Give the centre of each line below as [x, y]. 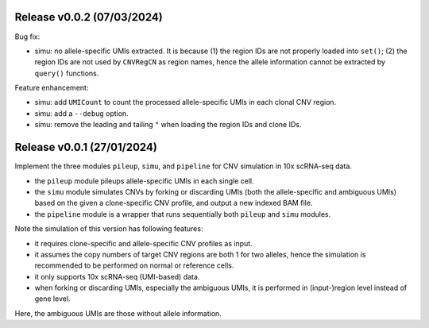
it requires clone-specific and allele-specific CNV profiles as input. [144, 243]
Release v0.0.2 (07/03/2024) [89, 17]
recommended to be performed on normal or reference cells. [134, 265]
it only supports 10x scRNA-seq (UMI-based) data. [117, 276]
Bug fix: [27, 37]
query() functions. [67, 73]
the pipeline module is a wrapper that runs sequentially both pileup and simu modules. [183, 214]
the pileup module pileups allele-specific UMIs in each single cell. [144, 181]
